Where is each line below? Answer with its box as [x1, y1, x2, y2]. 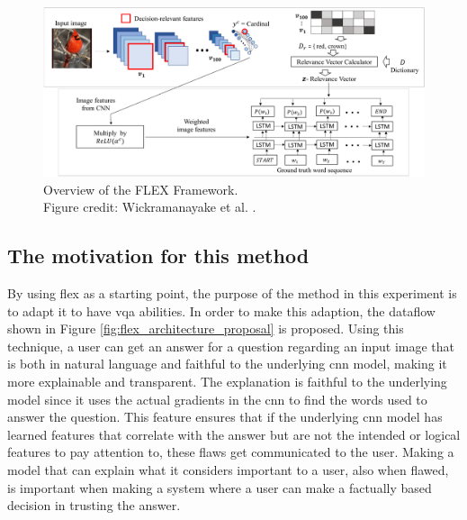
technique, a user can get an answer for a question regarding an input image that [7, 336, 455, 355]
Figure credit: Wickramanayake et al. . [43, 197, 256, 216]
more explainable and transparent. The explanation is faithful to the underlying [7, 371, 447, 390]
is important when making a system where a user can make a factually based [7, 478, 432, 497]
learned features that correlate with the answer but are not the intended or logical [7, 424, 461, 443]
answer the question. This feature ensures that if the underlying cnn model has [7, 407, 443, 426]
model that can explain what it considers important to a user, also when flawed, [7, 460, 449, 479]
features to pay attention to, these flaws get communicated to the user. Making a [7, 442, 454, 461]
